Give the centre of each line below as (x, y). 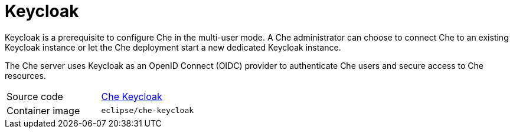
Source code (35, 96)
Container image (43, 110)
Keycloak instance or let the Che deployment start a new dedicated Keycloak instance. (173, 47)
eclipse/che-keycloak (148, 111)
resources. (25, 75)
